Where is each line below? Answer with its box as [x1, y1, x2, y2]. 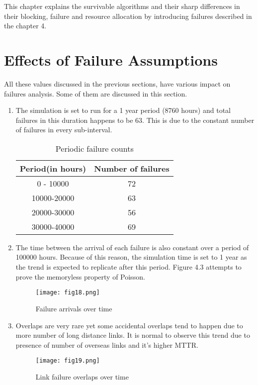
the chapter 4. [4, 20, 47, 31]
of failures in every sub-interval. [15, 124, 112, 135]
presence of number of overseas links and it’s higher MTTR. [15, 339, 198, 350]
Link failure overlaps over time [35, 371, 129, 382]
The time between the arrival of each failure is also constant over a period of [15, 242, 249, 252]
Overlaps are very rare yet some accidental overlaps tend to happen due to [15, 320, 243, 330]
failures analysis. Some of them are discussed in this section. [4, 88, 187, 98]
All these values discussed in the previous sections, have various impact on [4, 78, 231, 89]
